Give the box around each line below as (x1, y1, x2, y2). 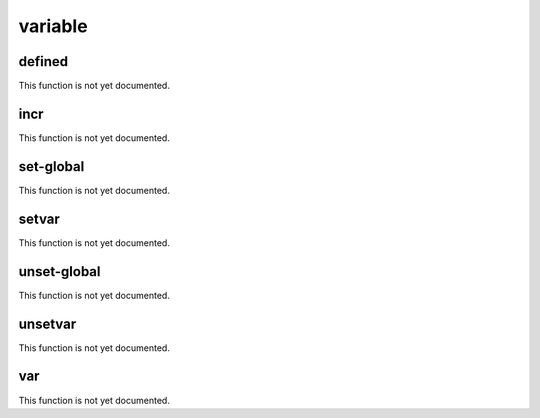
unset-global (18, 263, 101, 280)
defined (18, 53, 69, 70)
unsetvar (18, 315, 77, 332)
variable (18, 15, 89, 37)
